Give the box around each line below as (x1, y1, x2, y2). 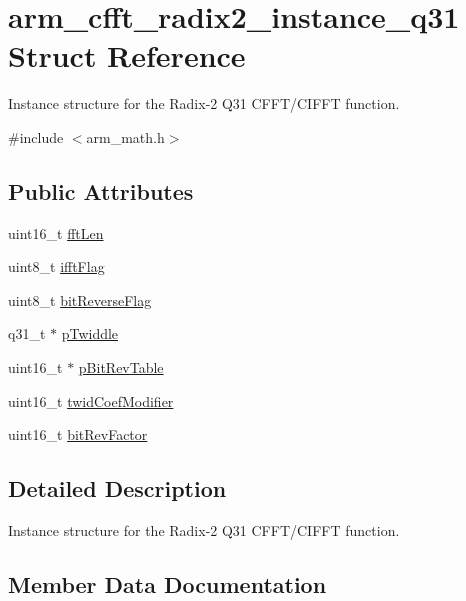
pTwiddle (61, 323, 119, 344)
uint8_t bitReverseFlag (8, 289, 152, 310)
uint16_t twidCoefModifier (8, 390, 174, 411)
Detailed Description (8, 473, 227, 504)
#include (8, 126, 64, 147)
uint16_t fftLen (8, 222, 104, 243)
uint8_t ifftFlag (8, 256, 105, 277)
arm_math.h (86, 126, 165, 147)
